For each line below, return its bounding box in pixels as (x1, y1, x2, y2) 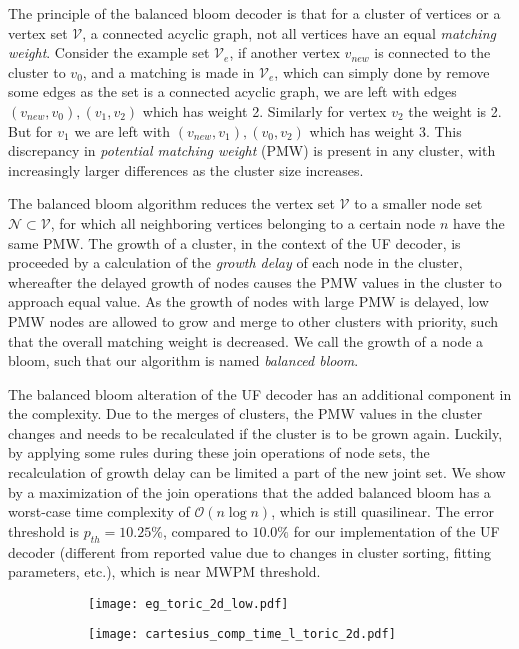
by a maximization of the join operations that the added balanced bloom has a (8, 481, 491, 502)
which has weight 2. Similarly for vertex (142, 100, 387, 121)
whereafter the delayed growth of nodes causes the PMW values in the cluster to (8, 271, 502, 292)
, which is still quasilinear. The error (271, 501, 495, 522)
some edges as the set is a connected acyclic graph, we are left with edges (8, 81, 457, 102)
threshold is (8, 520, 79, 541)
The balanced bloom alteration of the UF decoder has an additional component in (8, 383, 512, 404)
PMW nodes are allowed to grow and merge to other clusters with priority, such (8, 310, 498, 331)
